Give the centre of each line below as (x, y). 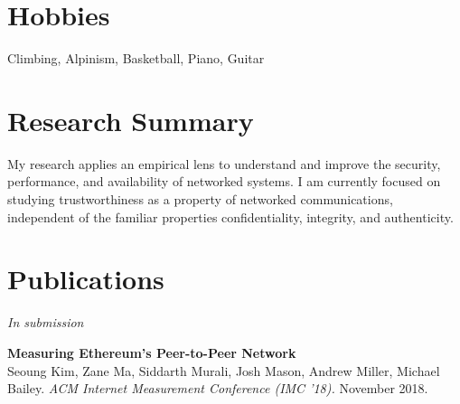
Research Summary (131, 120)
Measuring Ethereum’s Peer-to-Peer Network (152, 352)
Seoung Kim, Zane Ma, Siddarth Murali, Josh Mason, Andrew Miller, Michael (224, 370)
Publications (86, 279)
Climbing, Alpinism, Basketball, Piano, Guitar (136, 58)
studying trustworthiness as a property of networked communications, (200, 199)
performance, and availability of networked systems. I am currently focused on (224, 181)
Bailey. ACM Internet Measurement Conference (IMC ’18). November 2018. (218, 388)
